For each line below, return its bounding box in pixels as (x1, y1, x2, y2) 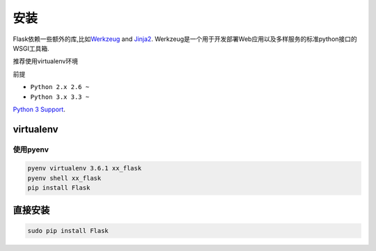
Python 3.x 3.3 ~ (30, 92, 90, 101)
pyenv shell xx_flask (27, 174, 102, 182)
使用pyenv (13, 145, 49, 154)
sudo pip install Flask (27, 227, 109, 234)
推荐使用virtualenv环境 (13, 57, 78, 65)
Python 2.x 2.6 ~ (30, 83, 90, 91)
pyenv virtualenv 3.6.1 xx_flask (27, 164, 142, 172)
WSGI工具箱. (13, 44, 50, 52)
